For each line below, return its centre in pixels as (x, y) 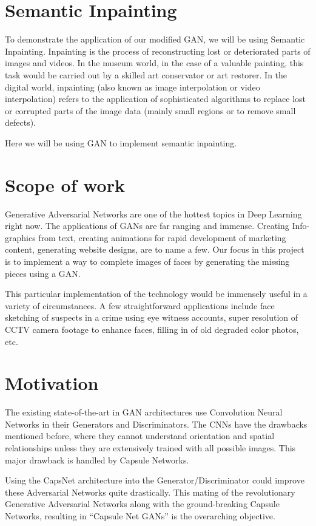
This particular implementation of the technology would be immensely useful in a (156, 294)
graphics (20, 237)
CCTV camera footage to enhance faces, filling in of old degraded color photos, (152, 329)
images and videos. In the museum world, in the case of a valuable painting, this (154, 63)
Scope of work (65, 184)
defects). (21, 122)
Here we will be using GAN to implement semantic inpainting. (121, 142)
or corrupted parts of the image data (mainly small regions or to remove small (150, 110)
